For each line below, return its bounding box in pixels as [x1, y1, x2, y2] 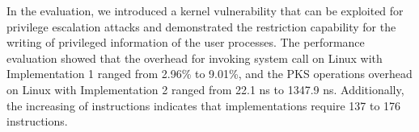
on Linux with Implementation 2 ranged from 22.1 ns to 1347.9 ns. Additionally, [6, 80, 404, 97]
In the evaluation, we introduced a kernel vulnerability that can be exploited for [6, 2, 404, 19]
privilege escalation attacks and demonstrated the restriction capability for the [6, 18, 396, 35]
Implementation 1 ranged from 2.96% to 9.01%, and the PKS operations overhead [6, 65, 413, 82]
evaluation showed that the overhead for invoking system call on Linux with [6, 49, 383, 66]
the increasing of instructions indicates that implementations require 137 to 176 [6, 97, 401, 113]
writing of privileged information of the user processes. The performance [6, 34, 365, 51]
